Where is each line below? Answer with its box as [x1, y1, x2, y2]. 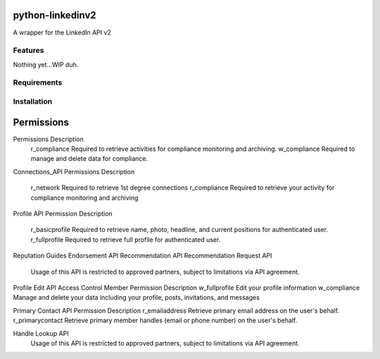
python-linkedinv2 [13, 9, 96, 21]
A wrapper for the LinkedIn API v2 [13, 28, 112, 37]
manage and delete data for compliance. [30, 154, 148, 163]
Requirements [13, 78, 63, 87]
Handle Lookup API [13, 329, 70, 338]
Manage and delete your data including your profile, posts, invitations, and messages [13, 293, 260, 302]
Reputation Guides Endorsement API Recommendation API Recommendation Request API [13, 251, 272, 260]
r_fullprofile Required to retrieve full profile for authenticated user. [30, 235, 221, 243]
